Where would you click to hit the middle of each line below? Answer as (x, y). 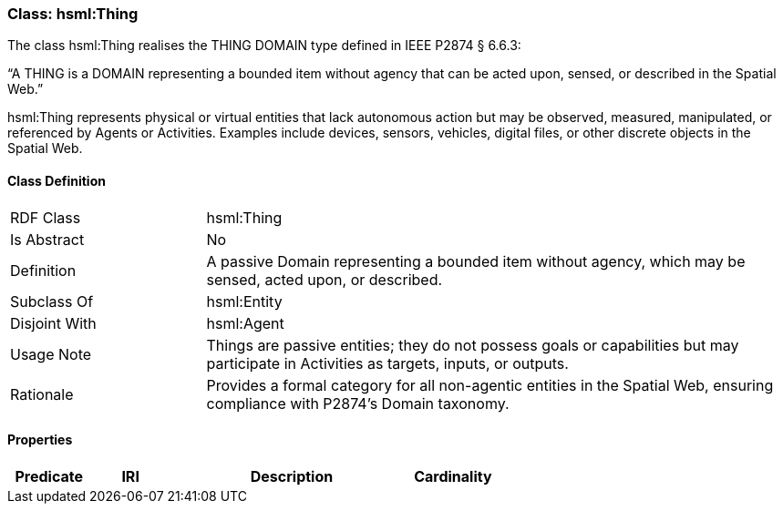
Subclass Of (52, 301)
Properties (40, 440)
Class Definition (57, 180)
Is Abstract (47, 239)
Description (292, 476)
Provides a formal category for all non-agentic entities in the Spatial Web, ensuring (490, 385)
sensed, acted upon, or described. (325, 279)
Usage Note (51, 354)
